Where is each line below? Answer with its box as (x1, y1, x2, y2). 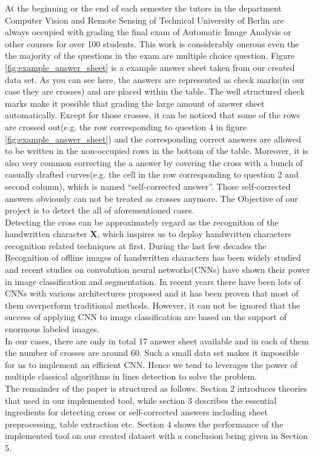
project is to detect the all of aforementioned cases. (5, 204, 194, 216)
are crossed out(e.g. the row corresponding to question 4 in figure (5, 120, 247, 133)
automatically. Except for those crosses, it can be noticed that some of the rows (5, 109, 300, 121)
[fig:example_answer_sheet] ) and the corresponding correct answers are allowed (5, 132, 302, 145)
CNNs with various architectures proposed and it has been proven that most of (5, 287, 299, 300)
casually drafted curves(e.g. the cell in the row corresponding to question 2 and (5, 168, 299, 181)
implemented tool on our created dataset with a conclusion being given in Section (5, 429, 308, 442)
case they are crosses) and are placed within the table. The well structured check (5, 85, 305, 98)
